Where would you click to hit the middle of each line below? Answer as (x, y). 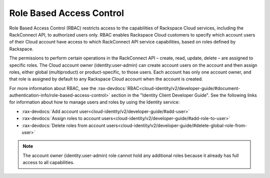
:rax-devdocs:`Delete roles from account (63, 125)
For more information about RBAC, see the (53, 88)
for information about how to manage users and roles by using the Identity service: (94, 102)
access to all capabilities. (48, 162)
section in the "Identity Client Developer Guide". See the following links (184, 95)
